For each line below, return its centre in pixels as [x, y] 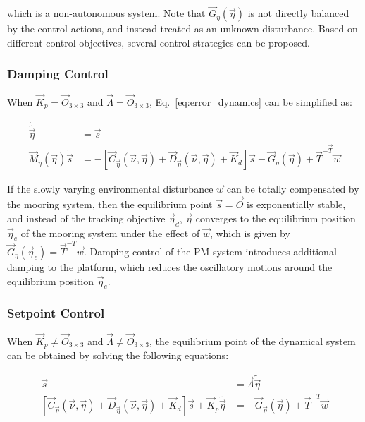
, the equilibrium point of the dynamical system [252, 340]
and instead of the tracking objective [86, 218]
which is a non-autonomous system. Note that [106, 13]
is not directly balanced [298, 13]
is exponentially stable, [296, 204]
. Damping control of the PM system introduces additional [210, 252]
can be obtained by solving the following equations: [118, 355]
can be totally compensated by [293, 189]
